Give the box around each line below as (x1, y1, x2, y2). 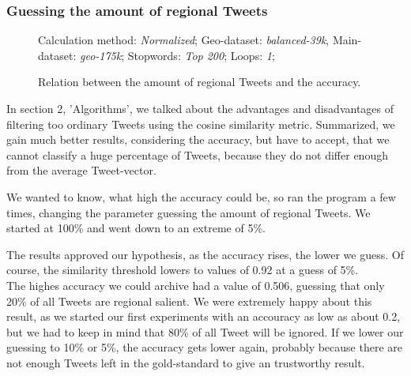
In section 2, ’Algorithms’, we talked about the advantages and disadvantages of (6, 100, 394, 116)
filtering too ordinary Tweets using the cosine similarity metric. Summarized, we (6, 115, 395, 132)
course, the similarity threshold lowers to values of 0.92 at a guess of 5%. (6, 261, 359, 278)
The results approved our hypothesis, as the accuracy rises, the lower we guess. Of (6, 246, 404, 262)
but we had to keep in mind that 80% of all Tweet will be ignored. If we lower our (6, 323, 404, 340)
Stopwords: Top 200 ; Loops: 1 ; (127, 47, 275, 63)
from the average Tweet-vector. (6, 162, 156, 179)
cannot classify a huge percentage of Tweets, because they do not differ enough (6, 146, 388, 163)
